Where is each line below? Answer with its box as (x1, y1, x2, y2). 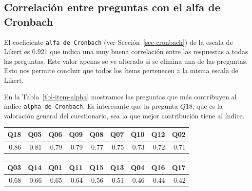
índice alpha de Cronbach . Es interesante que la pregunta (4, 101, 178, 111)
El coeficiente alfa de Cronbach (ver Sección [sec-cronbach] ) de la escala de (4, 37, 233, 47)
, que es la (192, 101, 223, 111)
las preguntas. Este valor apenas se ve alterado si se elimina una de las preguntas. (4, 56, 248, 66)
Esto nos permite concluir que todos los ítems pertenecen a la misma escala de (4, 65, 238, 76)
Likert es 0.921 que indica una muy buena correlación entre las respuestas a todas (4, 46, 248, 57)
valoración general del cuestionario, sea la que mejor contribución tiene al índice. (4, 110, 245, 120)
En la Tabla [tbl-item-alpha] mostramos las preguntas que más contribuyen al (4, 91, 237, 101)
